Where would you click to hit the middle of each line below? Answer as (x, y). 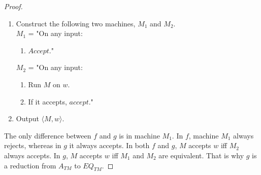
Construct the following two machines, (76, 23)
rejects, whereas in (33, 145)
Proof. (13, 6)
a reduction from (30, 165)
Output (27, 118)
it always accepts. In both (109, 145)
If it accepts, (47, 101)
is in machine (139, 135)
